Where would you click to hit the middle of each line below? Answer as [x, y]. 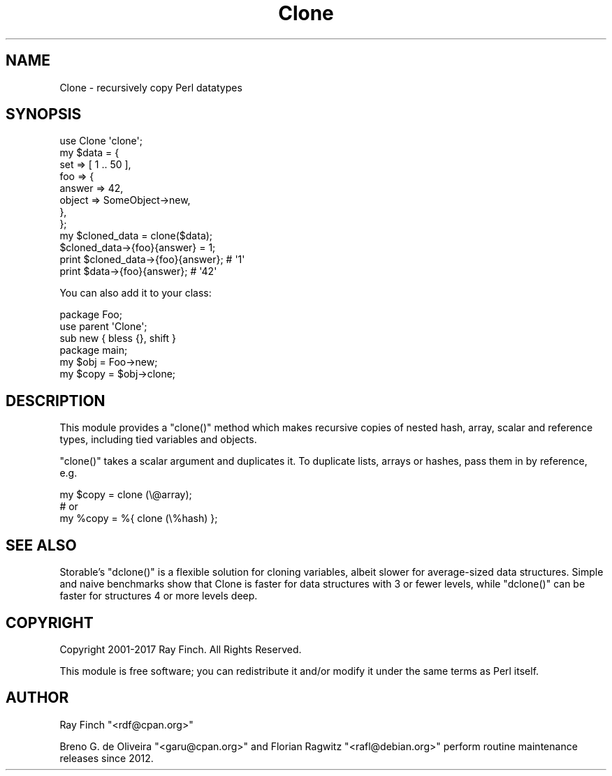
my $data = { [89, 153]
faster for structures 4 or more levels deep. [159, 596]
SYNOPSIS [44, 114]
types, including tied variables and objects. [158, 440]
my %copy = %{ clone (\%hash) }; [139, 518]
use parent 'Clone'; [103, 327]
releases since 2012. [107, 758]
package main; [94, 350]
